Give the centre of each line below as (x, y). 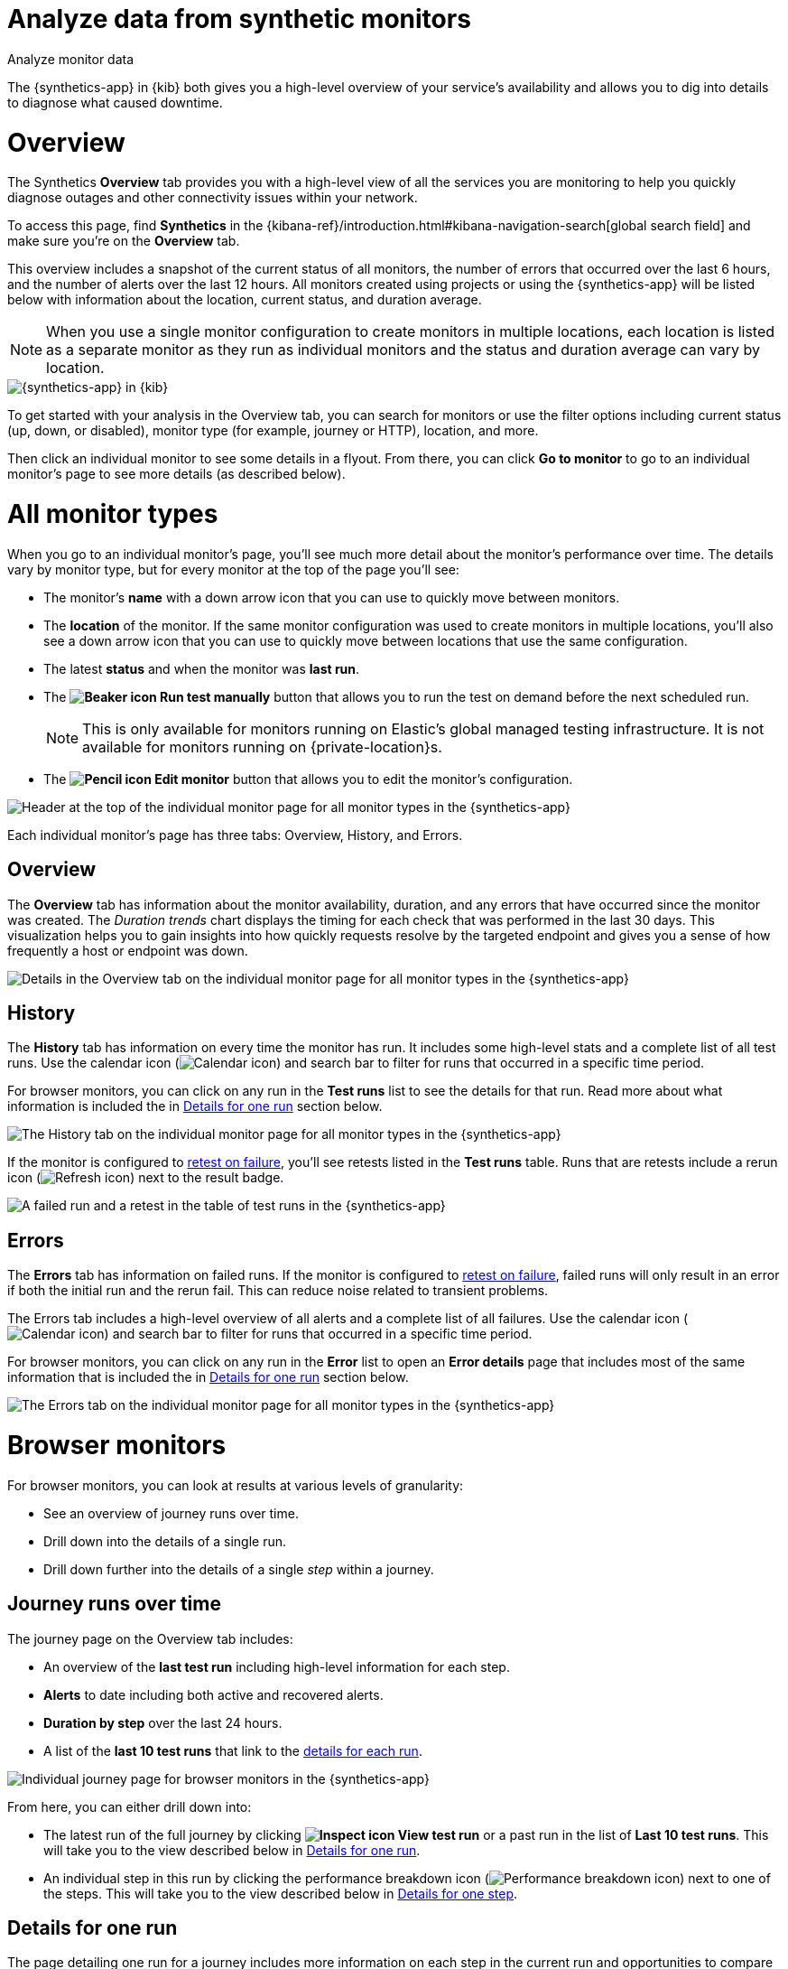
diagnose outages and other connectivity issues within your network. (213, 198)
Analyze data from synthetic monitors (239, 19)
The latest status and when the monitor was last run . (202, 668)
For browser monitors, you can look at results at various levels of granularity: (236, 1485)
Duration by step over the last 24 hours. (163, 1722)
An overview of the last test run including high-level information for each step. (277, 1666)
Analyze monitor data (71, 59)
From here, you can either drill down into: (130, 1806)
